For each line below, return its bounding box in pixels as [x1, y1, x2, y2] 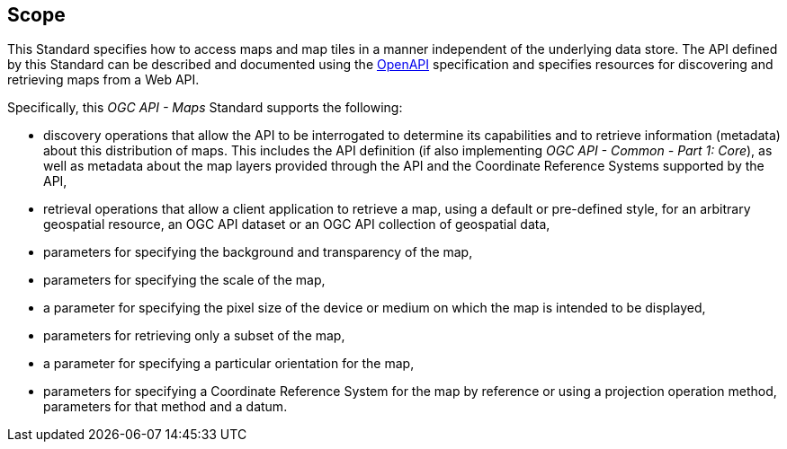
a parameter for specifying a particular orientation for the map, [43, 356, 415, 372]
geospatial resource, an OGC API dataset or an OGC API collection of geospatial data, [43, 216, 550, 233]
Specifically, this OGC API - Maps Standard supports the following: [7, 100, 403, 116]
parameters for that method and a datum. [43, 399, 288, 415]
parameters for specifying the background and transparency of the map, [43, 244, 473, 260]
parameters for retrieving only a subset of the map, [43, 328, 345, 344]
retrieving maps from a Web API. [7, 72, 200, 88]
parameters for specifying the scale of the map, [43, 272, 326, 288]
